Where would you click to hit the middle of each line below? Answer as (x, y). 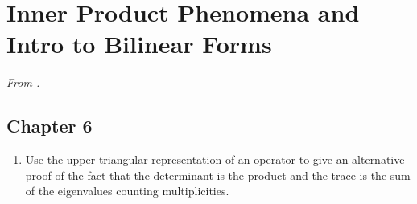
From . (23, 82)
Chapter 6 (50, 126)
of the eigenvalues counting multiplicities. (127, 191)
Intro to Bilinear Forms (139, 44)
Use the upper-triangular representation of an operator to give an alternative (215, 159)
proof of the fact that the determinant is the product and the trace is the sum (218, 175)
